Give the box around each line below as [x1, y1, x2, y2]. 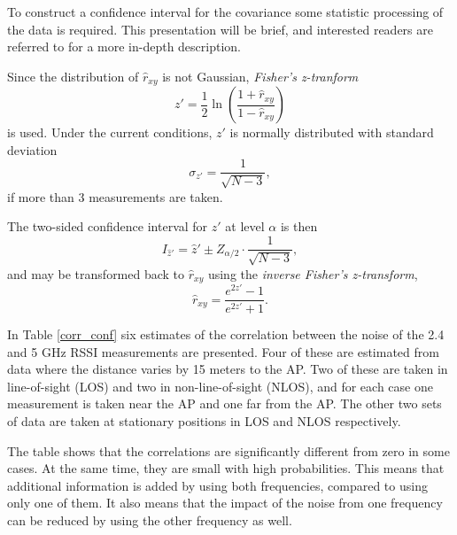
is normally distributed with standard [229, 123, 434, 142]
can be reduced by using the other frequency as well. [7, 510, 292, 529]
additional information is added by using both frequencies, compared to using [7, 476, 428, 494]
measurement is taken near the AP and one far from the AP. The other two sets [7, 394, 442, 413]
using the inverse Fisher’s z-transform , [207, 264, 418, 283]
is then [280, 217, 318, 236]
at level [225, 217, 265, 236]
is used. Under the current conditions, [7, 123, 213, 142]
